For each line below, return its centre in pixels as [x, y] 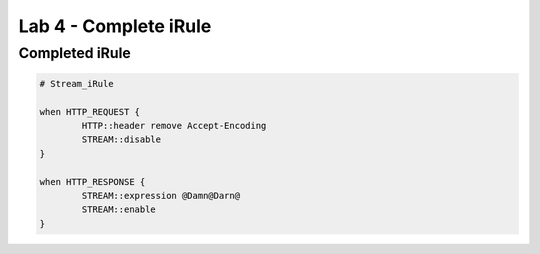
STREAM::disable [121, 139]
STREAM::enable [119, 209]
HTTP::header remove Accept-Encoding [174, 125]
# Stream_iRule [76, 83]
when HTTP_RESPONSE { [92, 181]
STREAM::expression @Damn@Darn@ [160, 195]
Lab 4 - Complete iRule [115, 26]
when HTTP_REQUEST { [89, 111]
